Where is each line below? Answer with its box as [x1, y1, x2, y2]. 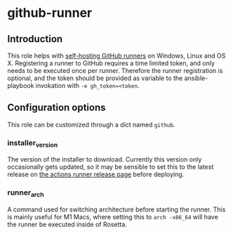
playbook [7, 82, 34, 89]
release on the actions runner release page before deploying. [7, 170, 185, 178]
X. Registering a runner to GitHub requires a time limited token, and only [7, 59, 215, 67]
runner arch [7, 188, 44, 199]
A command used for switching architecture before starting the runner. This [7, 205, 226, 214]
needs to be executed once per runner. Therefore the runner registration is [7, 67, 223, 74]
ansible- [184, 74, 208, 82]
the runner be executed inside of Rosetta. [7, 220, 128, 228]
